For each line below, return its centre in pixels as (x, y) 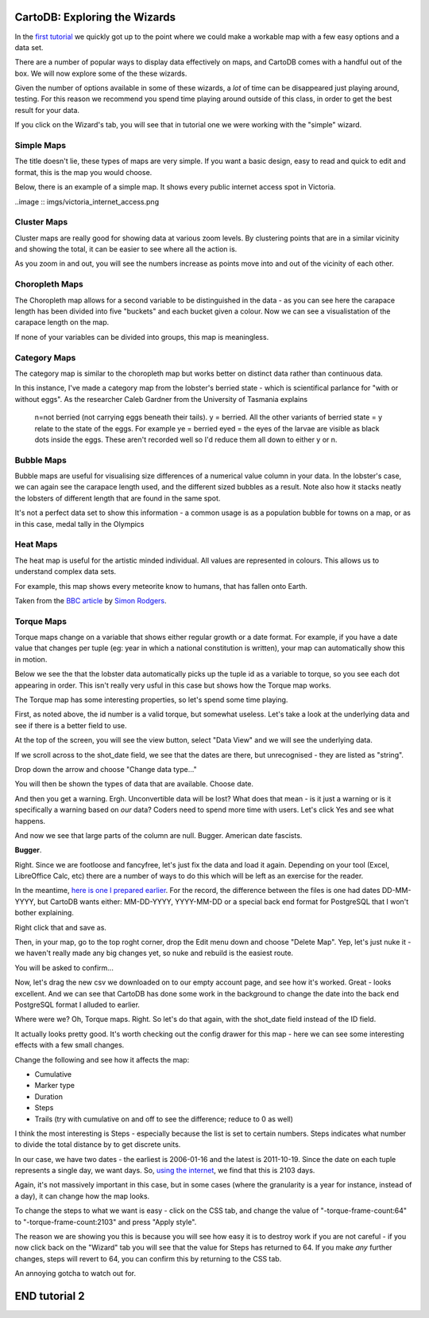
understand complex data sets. (66, 571)
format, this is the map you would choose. (83, 172)
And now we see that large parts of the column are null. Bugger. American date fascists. (158, 835)
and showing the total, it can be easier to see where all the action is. (126, 249)
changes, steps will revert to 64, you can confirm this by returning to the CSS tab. (148, 1258)
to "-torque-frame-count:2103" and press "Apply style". (106, 1222)
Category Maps (45, 357)
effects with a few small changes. (70, 1045)
